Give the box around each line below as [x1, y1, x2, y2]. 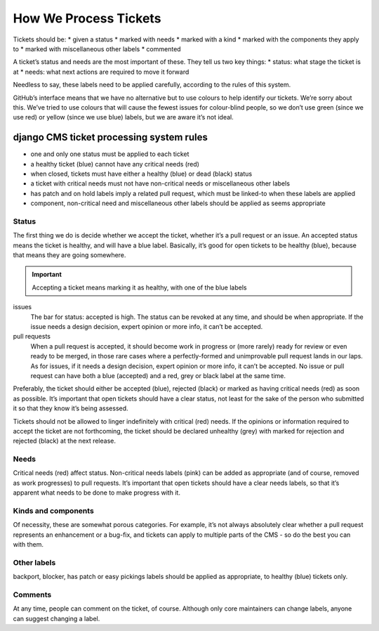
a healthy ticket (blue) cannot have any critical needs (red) [30, 160, 200, 168]
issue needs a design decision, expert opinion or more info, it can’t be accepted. [30, 323, 263, 331]
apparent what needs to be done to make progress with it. [13, 488, 180, 497]
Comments [13, 590, 52, 600]
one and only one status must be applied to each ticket [30, 150, 189, 158]
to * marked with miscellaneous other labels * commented [13, 44, 182, 53]
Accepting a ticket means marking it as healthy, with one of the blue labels [32, 283, 247, 292]
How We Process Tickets [13, 11, 161, 26]
